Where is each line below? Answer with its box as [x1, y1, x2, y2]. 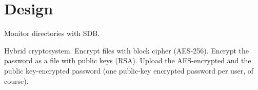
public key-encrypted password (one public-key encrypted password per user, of [4, 65, 253, 76]
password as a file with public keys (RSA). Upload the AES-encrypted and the [4, 55, 251, 66]
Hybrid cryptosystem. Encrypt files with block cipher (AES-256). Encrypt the [4, 45, 249, 56]
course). [4, 75, 29, 86]
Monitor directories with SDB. [4, 28, 100, 39]
